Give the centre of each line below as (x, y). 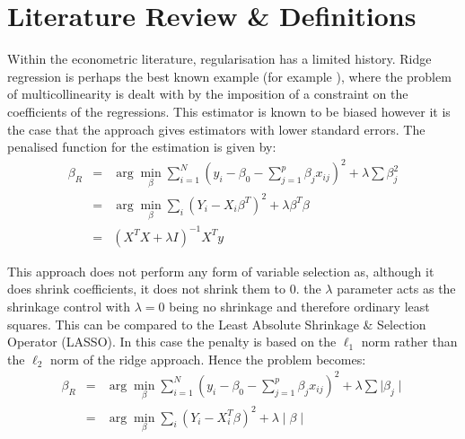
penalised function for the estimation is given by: (142, 147)
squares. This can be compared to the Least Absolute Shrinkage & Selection (217, 324)
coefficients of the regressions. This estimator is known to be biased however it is (229, 111)
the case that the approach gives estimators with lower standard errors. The (216, 129)
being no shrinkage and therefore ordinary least (299, 306)
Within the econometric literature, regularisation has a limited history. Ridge (219, 59)
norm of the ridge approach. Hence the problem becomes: (208, 359)
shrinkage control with (69, 306)
